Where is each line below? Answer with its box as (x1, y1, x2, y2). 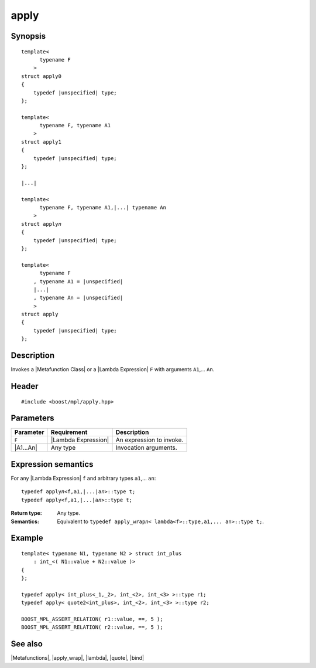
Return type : (11, 510, 42, 517)
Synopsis (11, 31, 46, 41)
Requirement (50, 428, 88, 436)
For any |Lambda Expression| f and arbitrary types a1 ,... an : (11, 474, 156, 481)
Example (11, 533, 43, 543)
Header (11, 381, 39, 391)
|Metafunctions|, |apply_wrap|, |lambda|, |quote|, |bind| (11, 655, 145, 662)
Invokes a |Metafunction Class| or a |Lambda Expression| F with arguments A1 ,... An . (11, 366, 215, 373)
